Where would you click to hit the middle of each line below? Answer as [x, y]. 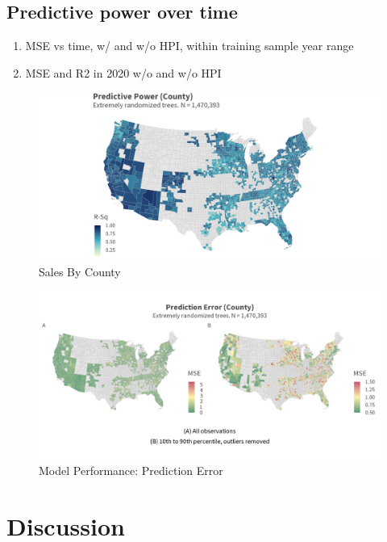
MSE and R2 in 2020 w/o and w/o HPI [123, 72]
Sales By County [80, 271]
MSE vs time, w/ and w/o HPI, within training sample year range [189, 46]
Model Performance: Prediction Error [131, 470]
